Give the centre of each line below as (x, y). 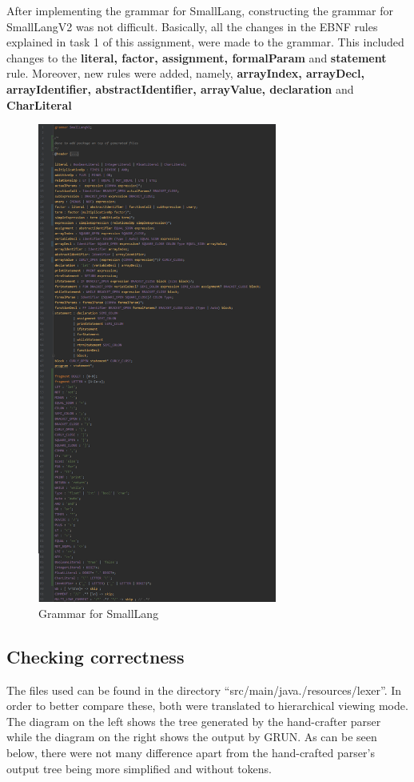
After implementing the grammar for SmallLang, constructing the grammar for (200, 10)
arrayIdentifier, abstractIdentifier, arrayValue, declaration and (180, 88)
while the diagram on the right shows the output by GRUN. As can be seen (192, 737)
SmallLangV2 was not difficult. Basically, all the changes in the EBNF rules (192, 26)
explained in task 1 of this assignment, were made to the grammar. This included (205, 42)
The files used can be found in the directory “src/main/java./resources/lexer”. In (204, 690)
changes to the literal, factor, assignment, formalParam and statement (197, 57)
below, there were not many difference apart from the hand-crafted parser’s (191, 752)
